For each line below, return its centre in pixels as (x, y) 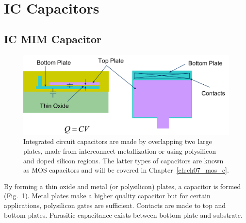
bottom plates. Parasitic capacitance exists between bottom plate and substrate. (123, 215)
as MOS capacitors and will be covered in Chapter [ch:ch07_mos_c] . (126, 170)
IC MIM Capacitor (53, 39)
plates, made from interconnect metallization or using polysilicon (120, 151)
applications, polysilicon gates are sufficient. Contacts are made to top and (115, 205)
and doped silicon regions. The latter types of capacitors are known (123, 160)
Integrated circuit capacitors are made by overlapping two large (118, 141)
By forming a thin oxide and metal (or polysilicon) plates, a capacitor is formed (123, 186)
